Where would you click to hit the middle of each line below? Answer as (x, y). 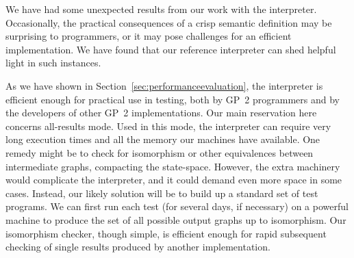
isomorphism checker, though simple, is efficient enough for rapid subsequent (166, 233)
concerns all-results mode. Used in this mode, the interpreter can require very (168, 126)
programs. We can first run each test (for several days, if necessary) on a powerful (177, 206)
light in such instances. (53, 63)
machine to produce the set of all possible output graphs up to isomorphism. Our (176, 219)
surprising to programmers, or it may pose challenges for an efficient (149, 36)
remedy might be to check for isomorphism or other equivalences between (160, 152)
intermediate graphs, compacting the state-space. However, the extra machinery (173, 166)
